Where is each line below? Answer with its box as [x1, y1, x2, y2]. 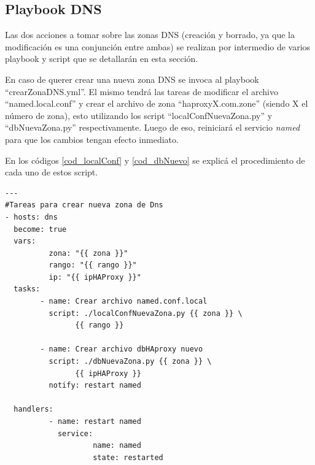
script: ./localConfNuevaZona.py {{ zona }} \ [49, 309, 243, 318]
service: [57, 429, 93, 438]
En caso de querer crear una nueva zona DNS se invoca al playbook [5, 72, 259, 85]
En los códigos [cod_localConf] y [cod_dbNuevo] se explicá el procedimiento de [5, 153, 305, 166]
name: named [93, 441, 141, 450]
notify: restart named [49, 381, 141, 390]
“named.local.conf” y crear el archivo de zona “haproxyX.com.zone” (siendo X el [5, 97, 308, 110]
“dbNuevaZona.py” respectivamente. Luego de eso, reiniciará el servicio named [5, 121, 300, 134]
